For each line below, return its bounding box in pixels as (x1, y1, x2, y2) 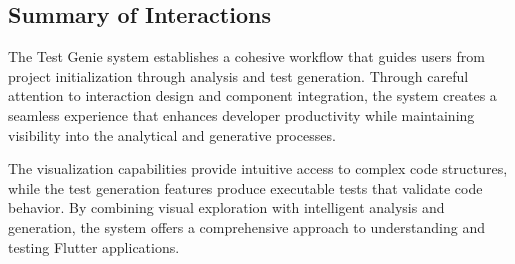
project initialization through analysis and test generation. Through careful (8, 65, 469, 86)
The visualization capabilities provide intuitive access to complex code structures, (8, 158, 508, 179)
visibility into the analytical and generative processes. (8, 124, 336, 145)
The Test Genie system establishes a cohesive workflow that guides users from (8, 46, 485, 67)
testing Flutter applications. (8, 236, 180, 257)
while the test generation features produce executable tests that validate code (8, 177, 483, 198)
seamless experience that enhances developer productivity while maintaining (8, 104, 475, 125)
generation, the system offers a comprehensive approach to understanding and (8, 216, 485, 237)
